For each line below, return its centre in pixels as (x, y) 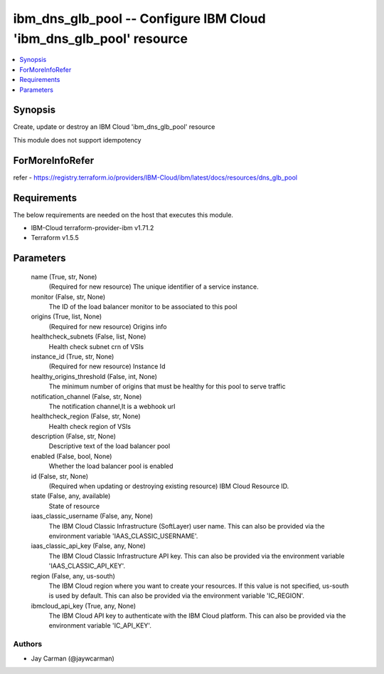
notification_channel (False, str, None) (86, 396)
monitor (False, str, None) (68, 296)
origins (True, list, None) (66, 316)
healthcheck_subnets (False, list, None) (89, 337)
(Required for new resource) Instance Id (107, 366)
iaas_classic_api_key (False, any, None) (88, 546)
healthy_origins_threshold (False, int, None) (94, 376)
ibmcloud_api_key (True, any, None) (84, 606)
